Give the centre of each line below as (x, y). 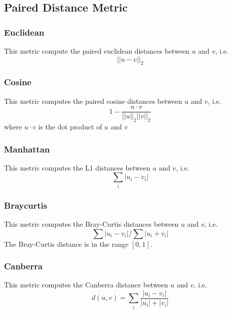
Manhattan (27, 149)
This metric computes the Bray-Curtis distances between (91, 224)
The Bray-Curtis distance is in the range (66, 244)
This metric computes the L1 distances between (77, 167)
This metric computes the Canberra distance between (86, 285)
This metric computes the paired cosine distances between (93, 101)
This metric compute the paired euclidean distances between (97, 51)
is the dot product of (70, 127)
